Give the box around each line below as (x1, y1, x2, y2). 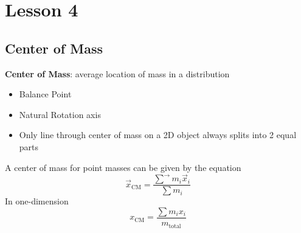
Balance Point (19, 88, 72, 100)
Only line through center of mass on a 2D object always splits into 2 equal (19, 128, 297, 141)
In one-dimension (5, 195, 69, 207)
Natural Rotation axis (19, 108, 101, 120)
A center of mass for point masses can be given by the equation (5, 161, 241, 173)
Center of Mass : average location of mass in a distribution (5, 67, 230, 80)
